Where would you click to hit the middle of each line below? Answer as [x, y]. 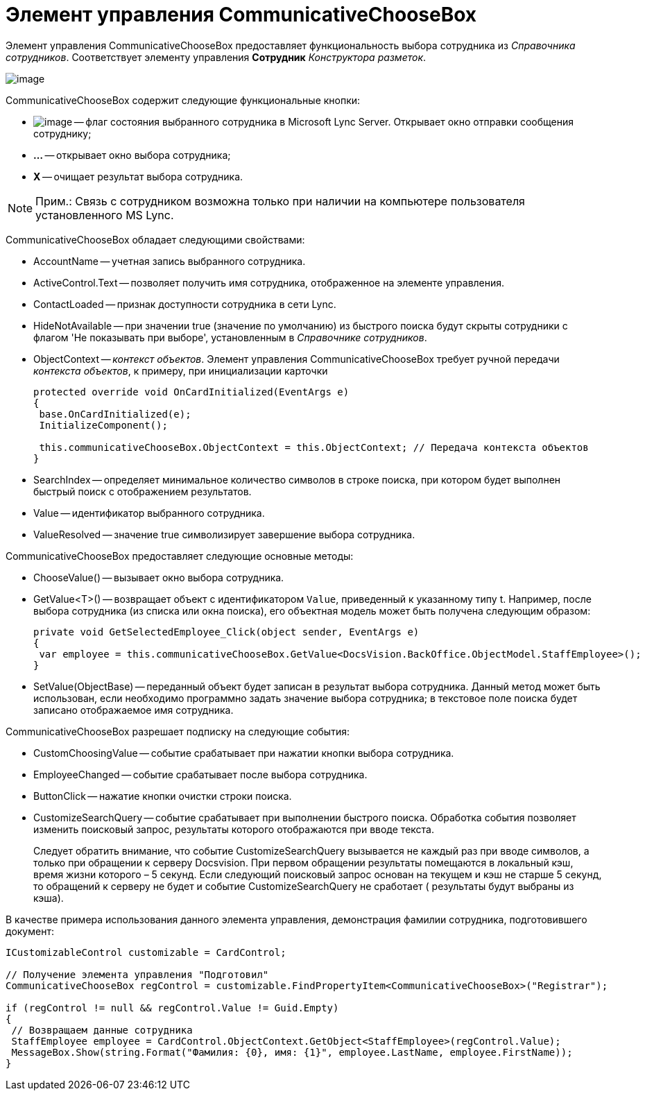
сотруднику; [62, 133]
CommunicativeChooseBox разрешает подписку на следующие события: [178, 731]
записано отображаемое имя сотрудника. [134, 710]
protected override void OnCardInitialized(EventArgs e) [191, 392]
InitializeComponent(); [103, 425]
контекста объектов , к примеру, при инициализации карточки [181, 370]
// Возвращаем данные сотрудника [102, 1030]
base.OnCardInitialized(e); [115, 414]
